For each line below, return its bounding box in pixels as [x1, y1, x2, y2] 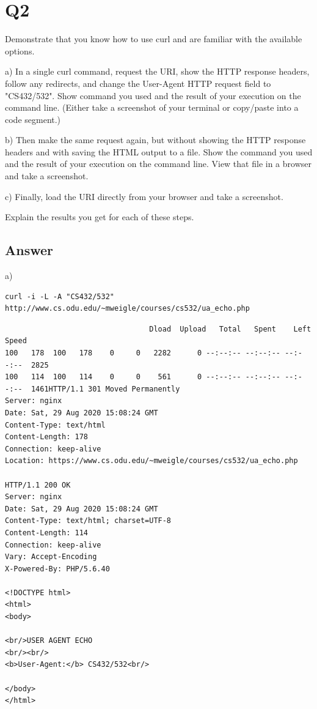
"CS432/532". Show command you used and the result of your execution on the [5, 89, 301, 102]
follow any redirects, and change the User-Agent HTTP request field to [5, 76, 271, 89]
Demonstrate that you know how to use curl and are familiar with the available [5, 32, 302, 45]
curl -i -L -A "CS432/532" [5, 292, 114, 301]
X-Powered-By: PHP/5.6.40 [5, 564, 110, 573]
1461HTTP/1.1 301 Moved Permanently [31, 384, 180, 393]
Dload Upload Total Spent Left [149, 324, 312, 333]
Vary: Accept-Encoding [5, 552, 97, 562]
